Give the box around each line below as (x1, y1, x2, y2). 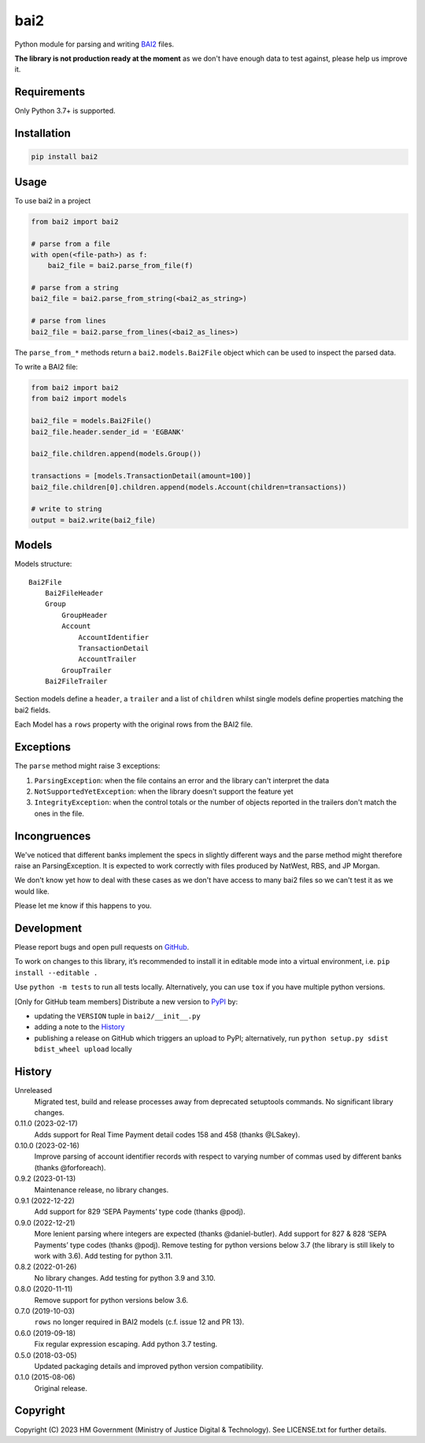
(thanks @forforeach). (34, 1162, 106, 1172)
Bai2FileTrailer (44, 677, 108, 686)
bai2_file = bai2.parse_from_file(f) (47, 261, 194, 270)
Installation (14, 127, 71, 140)
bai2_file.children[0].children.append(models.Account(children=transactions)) (31, 482, 347, 492)
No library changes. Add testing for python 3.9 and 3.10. (34, 1273, 216, 1282)
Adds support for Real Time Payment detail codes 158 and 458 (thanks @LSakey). (34, 1129, 301, 1139)
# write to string (31, 504, 102, 514)
